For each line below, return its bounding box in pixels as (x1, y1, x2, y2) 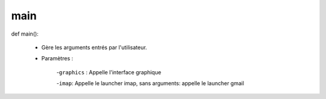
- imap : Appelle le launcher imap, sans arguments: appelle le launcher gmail (56, 80, 245, 87)
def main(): (11, 30, 39, 37)
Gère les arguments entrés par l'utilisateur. (41, 43, 147, 51)
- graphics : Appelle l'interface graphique (56, 68, 161, 75)
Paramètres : (41, 55, 74, 62)
